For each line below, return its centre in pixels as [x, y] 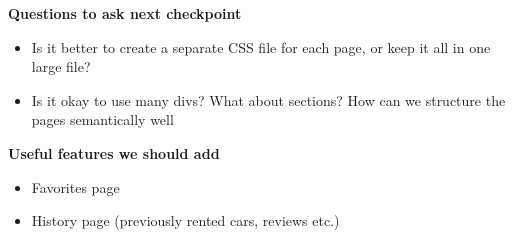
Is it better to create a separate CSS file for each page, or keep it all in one [261, 46]
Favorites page [75, 186]
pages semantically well [102, 119]
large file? [61, 66]
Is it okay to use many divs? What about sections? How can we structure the [268, 99]
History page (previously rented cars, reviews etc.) [185, 220]
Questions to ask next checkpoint [125, 13]
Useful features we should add [114, 152]
